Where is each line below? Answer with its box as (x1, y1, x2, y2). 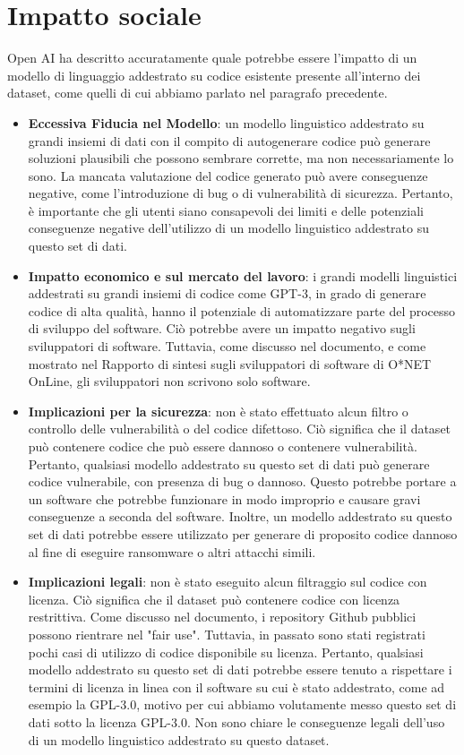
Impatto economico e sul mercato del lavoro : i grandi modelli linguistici (28, 266, 458, 285)
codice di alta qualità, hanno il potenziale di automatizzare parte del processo (28, 301, 456, 320)
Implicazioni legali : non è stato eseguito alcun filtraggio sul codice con (28, 572, 427, 591)
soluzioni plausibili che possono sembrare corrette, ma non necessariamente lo (28, 149, 454, 167)
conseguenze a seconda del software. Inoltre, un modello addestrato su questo (28, 507, 452, 526)
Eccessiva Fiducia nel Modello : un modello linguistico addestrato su (28, 113, 425, 132)
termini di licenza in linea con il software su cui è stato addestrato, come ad (28, 677, 445, 696)
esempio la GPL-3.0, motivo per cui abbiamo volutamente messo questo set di (28, 695, 457, 714)
